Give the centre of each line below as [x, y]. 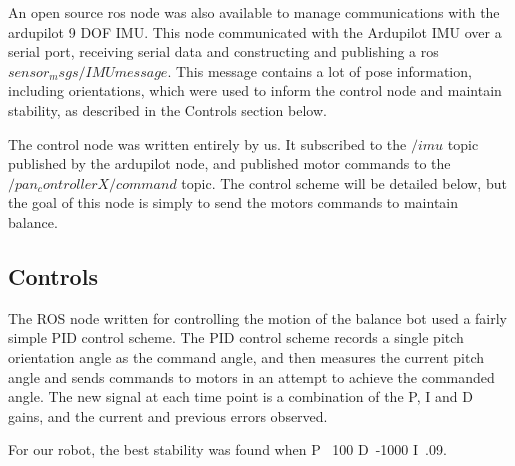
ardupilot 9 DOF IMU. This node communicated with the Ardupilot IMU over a [255, 31]
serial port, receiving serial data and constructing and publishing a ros [223, 51]
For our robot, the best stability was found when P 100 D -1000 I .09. [227, 449]
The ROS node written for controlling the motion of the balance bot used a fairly [258, 317]
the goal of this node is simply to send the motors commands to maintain [233, 202]
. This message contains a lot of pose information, [319, 70]
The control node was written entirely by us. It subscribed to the [207, 143]
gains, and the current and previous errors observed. [168, 415]
